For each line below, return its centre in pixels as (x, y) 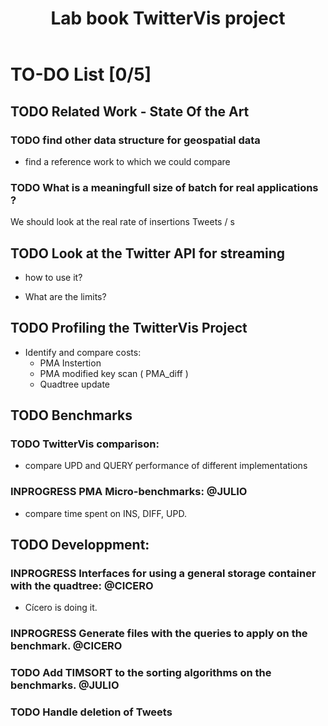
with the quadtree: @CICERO (82, 586)
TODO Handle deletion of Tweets (91, 712)
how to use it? (53, 277)
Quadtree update (74, 384)
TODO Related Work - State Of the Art (130, 111)
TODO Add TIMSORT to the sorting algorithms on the (141, 673)
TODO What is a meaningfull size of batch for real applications (164, 187)
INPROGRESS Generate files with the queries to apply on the (159, 634)
